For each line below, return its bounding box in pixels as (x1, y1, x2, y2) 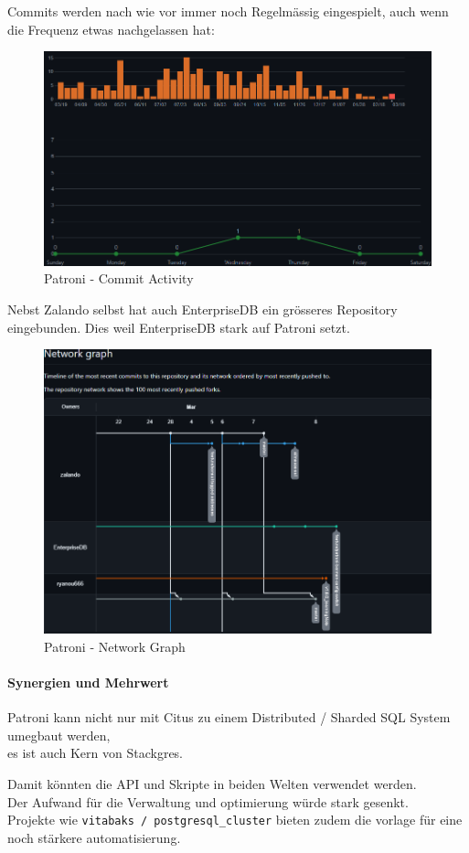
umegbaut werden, (7, 725, 111, 744)
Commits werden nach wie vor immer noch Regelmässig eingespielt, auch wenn (7, 2, 449, 20)
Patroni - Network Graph (44, 636, 186, 656)
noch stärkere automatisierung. (7, 827, 181, 847)
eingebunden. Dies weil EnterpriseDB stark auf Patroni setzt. (7, 317, 350, 336)
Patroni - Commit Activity (44, 269, 194, 288)
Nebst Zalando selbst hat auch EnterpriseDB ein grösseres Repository (7, 300, 398, 319)
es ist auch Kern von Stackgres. (7, 743, 184, 762)
